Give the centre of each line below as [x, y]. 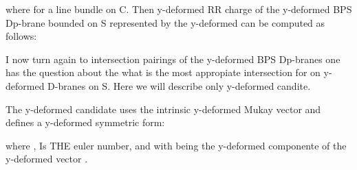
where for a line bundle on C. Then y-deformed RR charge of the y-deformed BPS [179, 9]
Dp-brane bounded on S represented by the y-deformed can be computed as [165, 22]
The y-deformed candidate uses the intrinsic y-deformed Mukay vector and [163, 109]
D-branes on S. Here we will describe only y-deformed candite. [179, 85]
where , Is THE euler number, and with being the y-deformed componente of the [176, 145]
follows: [21, 36]
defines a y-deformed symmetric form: [85, 122]
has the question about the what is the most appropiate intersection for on [163, 72]
